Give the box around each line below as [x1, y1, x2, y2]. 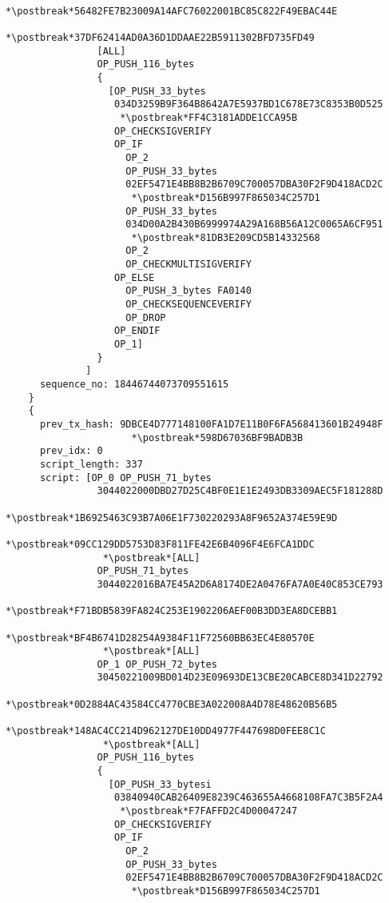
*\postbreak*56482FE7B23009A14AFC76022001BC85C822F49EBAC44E [6, 5, 338, 17]
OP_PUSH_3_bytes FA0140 [125, 285, 252, 297]
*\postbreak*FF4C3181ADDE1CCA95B [120, 111, 298, 123]
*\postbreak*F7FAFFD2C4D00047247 [120, 805, 298, 817]
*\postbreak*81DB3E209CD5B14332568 [131, 231, 320, 243]
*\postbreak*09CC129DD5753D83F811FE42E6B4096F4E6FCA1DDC [6, 538, 315, 550]
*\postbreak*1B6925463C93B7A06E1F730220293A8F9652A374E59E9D [6, 512, 338, 524]
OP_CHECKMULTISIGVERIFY [125, 259, 252, 271]
